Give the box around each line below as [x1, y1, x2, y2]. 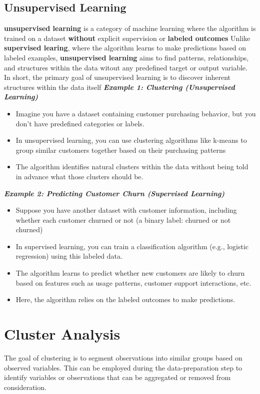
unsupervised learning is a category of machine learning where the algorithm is [4, 23, 256, 33]
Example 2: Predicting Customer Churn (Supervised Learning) [4, 188, 225, 198]
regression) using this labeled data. [15, 251, 122, 261]
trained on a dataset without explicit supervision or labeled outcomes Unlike [4, 32, 250, 43]
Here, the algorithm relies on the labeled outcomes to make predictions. [15, 294, 235, 305]
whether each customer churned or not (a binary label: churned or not [15, 214, 231, 225]
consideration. [4, 382, 46, 392]
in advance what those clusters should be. [15, 171, 143, 181]
